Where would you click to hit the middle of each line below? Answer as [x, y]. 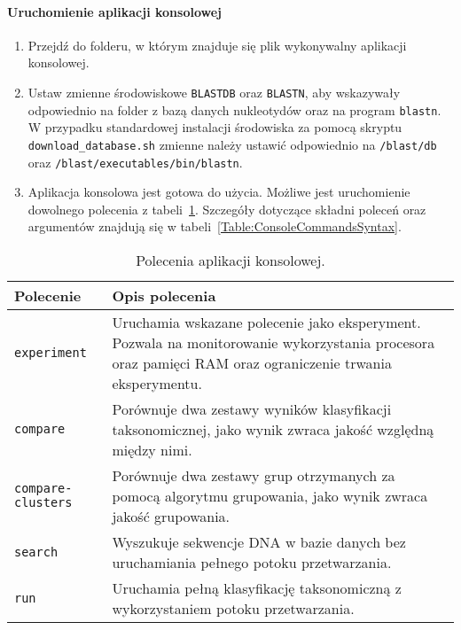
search [36, 552]
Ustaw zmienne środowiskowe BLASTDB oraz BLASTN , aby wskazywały [214, 92]
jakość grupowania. [171, 516]
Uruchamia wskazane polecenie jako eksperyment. [266, 322]
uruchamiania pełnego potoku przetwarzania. [252, 562]
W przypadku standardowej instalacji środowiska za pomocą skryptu [215, 127]
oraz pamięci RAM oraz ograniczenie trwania [252, 362]
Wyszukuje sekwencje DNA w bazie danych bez [259, 541]
